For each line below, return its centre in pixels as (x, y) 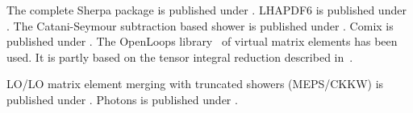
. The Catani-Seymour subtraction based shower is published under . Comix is (200, 25)
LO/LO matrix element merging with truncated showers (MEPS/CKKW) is (195, 84)
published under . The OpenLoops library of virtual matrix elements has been (202, 41)
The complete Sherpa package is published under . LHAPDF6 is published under (206, 10)
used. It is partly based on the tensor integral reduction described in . (180, 56)
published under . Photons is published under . (122, 99)
